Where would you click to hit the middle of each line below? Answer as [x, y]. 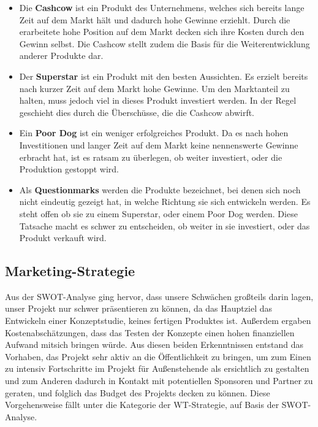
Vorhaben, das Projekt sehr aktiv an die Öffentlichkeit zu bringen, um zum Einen [158, 356]
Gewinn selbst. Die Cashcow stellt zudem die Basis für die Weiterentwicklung [165, 43]
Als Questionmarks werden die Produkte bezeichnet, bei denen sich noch [160, 189]
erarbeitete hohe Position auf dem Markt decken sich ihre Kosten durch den [162, 32]
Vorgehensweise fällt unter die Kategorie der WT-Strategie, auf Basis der [142, 405]
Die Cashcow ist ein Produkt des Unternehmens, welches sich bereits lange [162, 7]
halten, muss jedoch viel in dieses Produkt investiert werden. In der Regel [158, 100]
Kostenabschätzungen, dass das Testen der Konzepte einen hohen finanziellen [150, 332]
